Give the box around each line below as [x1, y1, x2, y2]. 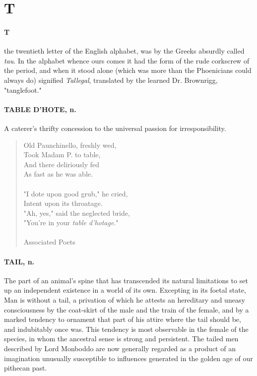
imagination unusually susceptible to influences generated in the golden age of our [4, 353, 253, 363]
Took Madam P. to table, [23, 149, 101, 160]
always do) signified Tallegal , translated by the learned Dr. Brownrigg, [4, 74, 218, 85]
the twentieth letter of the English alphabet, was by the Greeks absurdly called [4, 46, 245, 56]
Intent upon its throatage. [23, 198, 103, 208]
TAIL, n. [4, 256, 35, 266]
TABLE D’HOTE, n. [4, 104, 76, 114]
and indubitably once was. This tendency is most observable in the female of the [4, 323, 249, 334]
